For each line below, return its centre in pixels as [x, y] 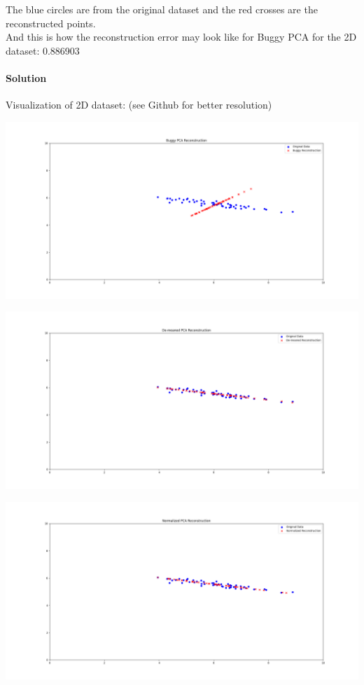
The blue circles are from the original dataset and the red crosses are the [162, 9]
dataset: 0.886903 [43, 50]
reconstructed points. [51, 23]
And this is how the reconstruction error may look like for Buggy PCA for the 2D [181, 37]
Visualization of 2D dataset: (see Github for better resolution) [139, 105]
